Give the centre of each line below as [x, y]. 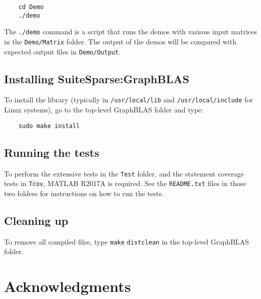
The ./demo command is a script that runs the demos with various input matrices [131, 32]
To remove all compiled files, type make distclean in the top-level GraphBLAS [127, 241]
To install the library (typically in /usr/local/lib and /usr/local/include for [128, 100]
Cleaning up [36, 220]
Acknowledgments [68, 286]
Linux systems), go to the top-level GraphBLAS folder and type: [104, 110]
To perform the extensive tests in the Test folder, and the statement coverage [124, 173]
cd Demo [31, 7]
